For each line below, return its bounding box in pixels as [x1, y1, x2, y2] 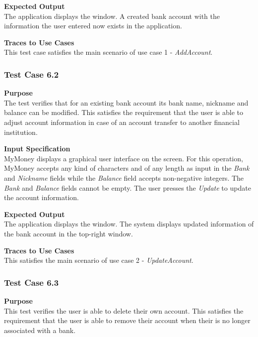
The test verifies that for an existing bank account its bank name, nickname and [4, 97, 249, 108]
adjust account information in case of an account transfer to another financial [4, 116, 240, 127]
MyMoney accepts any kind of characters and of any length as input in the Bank [4, 163, 250, 173]
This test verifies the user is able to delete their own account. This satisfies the [4, 305, 244, 316]
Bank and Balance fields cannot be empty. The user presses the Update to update [4, 182, 251, 193]
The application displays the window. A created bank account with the [4, 10, 220, 21]
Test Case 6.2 [4, 68, 59, 80]
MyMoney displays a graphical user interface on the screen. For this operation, [4, 153, 243, 163]
